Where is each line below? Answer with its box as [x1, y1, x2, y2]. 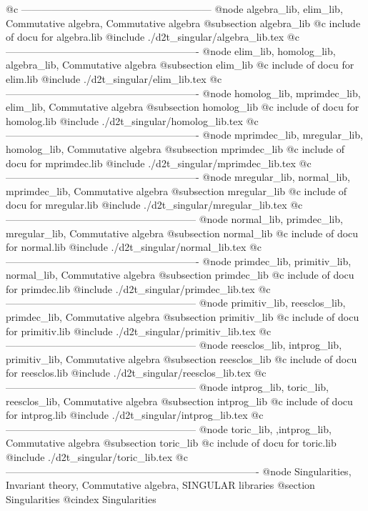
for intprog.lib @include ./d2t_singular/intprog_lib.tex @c [6, 407, 264, 422]
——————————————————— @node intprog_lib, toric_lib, [6, 379, 329, 395]
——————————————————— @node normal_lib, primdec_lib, [6, 211, 343, 226]
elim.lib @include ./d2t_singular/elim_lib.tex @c [6, 71, 222, 86]
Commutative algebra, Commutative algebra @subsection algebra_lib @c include [6, 15, 361, 30]
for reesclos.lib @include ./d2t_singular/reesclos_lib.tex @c [6, 365, 267, 380]
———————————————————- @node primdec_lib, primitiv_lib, [6, 253, 352, 268]
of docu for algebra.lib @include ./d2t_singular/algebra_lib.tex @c [6, 29, 299, 44]
